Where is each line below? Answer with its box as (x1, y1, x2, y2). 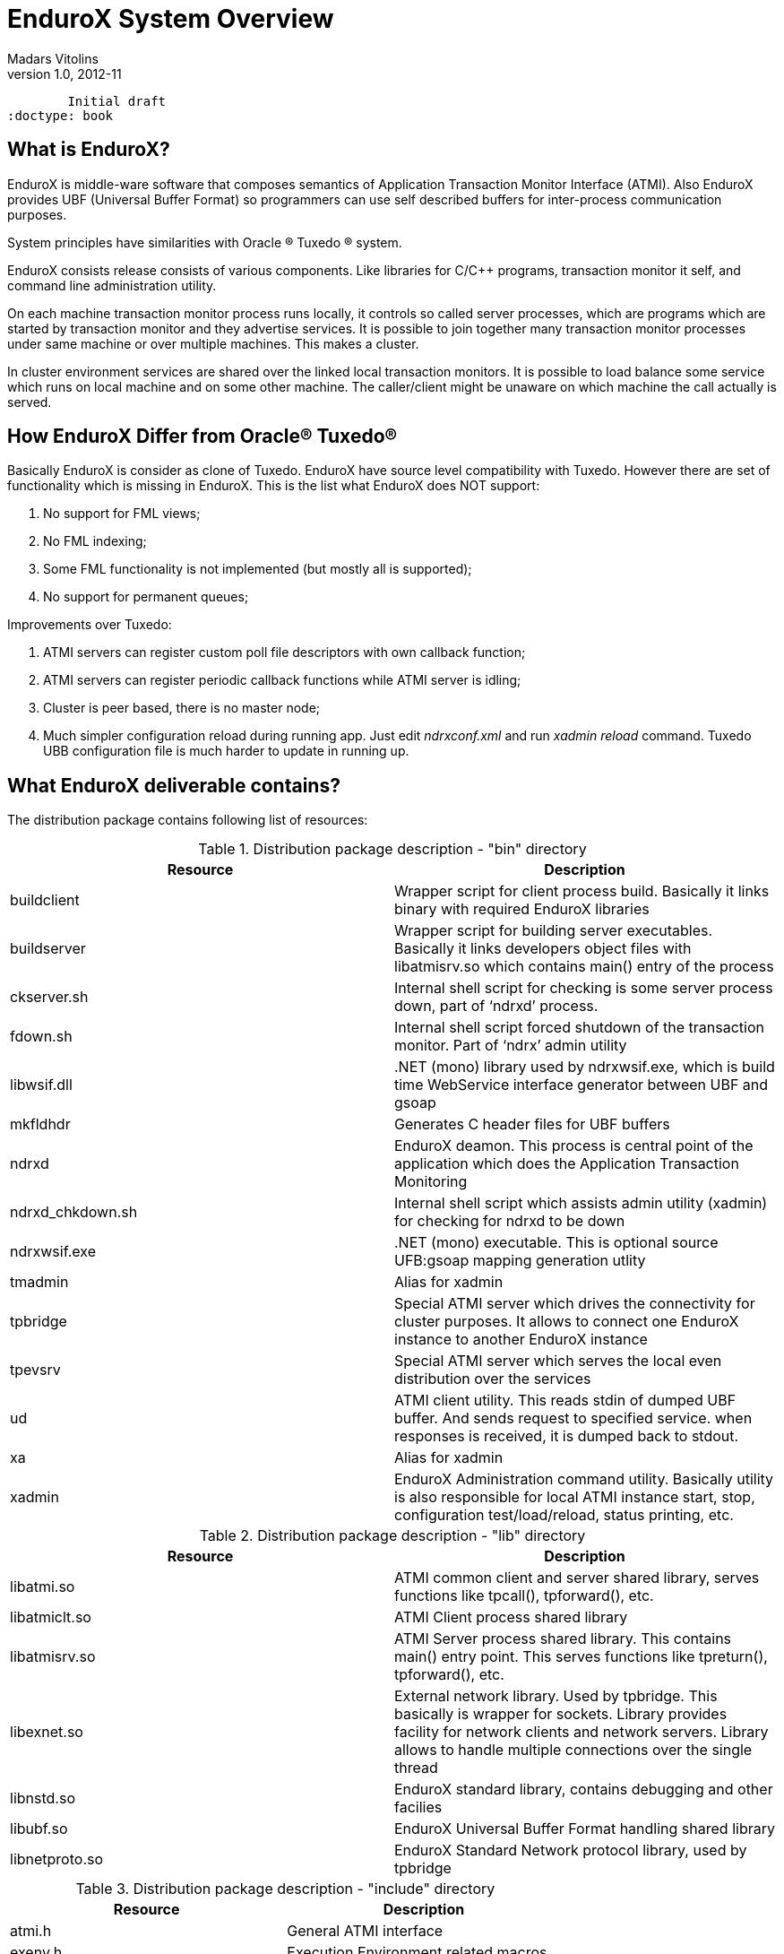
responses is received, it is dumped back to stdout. (394, 1427, 739, 1446)
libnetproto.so (10, 1850, 104, 1869)
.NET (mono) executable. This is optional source (394, 1233, 719, 1252)
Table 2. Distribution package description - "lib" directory (199, 1526, 586, 1545)
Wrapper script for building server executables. (394, 921, 713, 940)
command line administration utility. (7, 277, 217, 293)
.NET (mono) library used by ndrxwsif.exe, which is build (394, 1058, 775, 1076)
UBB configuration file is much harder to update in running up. (43, 743, 409, 759)
